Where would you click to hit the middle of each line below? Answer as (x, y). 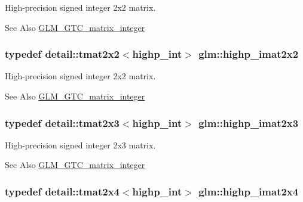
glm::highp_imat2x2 (249, 54)
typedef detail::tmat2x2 (62, 54)
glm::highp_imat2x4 (249, 191)
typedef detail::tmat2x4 (62, 191)
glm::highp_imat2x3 (249, 122)
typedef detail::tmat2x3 (62, 122)
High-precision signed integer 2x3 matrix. (80, 144)
